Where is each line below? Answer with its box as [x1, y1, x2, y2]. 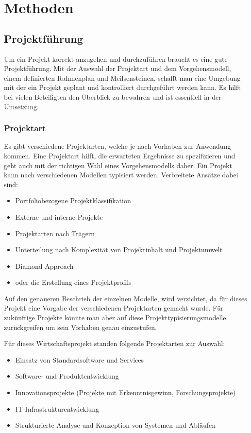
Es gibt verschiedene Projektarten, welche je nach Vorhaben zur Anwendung [4, 141, 231, 151]
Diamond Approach [15, 260, 74, 271]
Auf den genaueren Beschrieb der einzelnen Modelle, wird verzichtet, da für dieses [4, 293, 247, 303]
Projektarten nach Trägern [15, 228, 95, 238]
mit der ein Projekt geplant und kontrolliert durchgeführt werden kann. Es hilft [4, 82, 241, 92]
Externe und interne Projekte [15, 211, 103, 222]
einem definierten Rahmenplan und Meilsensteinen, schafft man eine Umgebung [4, 72, 241, 83]
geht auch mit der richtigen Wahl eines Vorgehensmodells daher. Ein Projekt [4, 160, 232, 170]
